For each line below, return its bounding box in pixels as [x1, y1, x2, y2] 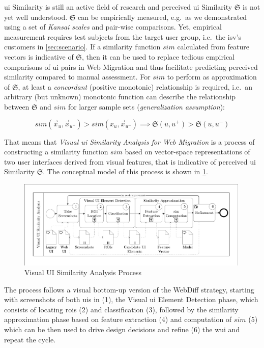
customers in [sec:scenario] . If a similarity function [4, 41, 161, 52]
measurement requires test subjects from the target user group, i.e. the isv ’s [4, 31, 241, 42]
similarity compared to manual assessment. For [4, 71, 151, 82]
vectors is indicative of [4, 51, 74, 62]
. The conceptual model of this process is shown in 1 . [43, 166, 208, 177]
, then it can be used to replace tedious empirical [81, 51, 234, 62]
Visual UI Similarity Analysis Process [24, 267, 142, 278]
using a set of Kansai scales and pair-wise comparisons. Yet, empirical [4, 21, 222, 32]
